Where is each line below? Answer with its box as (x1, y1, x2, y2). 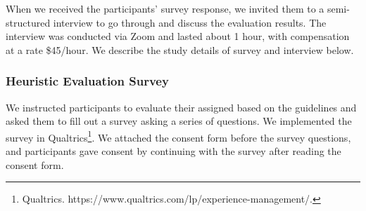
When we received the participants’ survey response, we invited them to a (6, 1, 324, 15)
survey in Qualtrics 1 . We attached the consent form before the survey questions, (6, 128, 351, 144)
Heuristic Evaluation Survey (6, 72, 169, 90)
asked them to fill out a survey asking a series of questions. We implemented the (6, 114, 352, 128)
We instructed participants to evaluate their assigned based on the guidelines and (6, 100, 357, 114)
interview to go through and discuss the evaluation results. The (53, 15, 327, 29)
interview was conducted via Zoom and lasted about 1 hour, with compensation (6, 29, 350, 43)
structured (6, 15, 51, 29)
